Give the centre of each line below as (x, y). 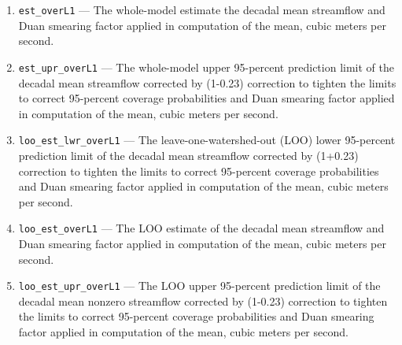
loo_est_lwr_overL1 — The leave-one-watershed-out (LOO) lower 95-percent (207, 140)
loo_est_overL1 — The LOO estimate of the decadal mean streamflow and (201, 228)
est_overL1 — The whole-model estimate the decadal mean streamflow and (202, 9)
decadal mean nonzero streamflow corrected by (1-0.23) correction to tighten (203, 300)
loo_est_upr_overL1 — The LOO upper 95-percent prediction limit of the (199, 286)
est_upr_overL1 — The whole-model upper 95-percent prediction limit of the (206, 67)
